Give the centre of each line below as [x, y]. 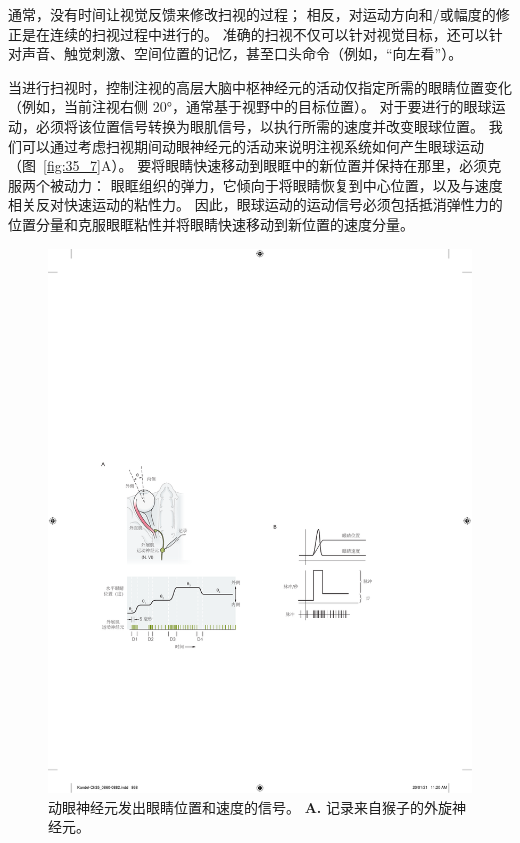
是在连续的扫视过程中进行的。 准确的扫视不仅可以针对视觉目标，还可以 [255, 33]
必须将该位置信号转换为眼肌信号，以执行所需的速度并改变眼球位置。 [259, 125]
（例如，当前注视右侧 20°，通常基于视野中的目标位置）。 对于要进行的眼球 [250, 106]
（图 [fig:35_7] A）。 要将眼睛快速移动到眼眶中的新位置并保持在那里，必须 [248, 165]
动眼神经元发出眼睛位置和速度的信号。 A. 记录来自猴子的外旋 [250, 806]
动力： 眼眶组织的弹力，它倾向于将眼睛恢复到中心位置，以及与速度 [283, 184]
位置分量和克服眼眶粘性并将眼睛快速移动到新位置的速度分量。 [211, 223]
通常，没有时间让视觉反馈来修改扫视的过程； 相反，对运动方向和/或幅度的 [252, 14]
